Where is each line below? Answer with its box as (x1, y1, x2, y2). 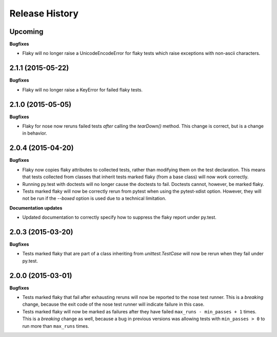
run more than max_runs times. (22, 323, 89, 329)
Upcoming (9, 27, 44, 36)
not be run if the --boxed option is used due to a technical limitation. (22, 195, 167, 201)
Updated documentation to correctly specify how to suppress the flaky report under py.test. (22, 214, 216, 220)
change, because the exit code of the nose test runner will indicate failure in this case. (22, 301, 205, 308)
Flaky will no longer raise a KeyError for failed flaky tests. (22, 86, 143, 92)
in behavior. (22, 130, 47, 136)
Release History (9, 8, 79, 19)
